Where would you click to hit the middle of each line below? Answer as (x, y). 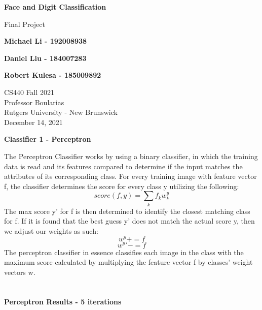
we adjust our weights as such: (51, 230)
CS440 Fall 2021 (29, 92)
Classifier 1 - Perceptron (48, 139)
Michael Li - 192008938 (46, 41)
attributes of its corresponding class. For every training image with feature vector (130, 176)
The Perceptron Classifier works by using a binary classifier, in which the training (131, 156)
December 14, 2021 (33, 122)
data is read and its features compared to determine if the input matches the (123, 166)
